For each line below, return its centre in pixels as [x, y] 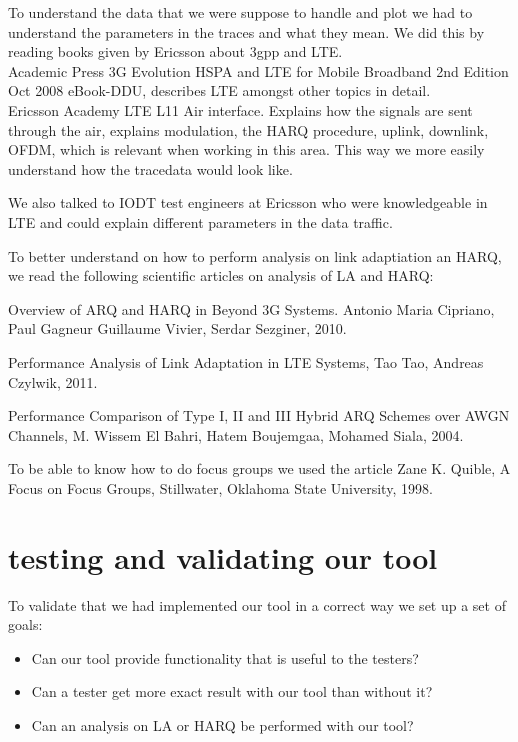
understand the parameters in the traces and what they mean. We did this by [246, 31]
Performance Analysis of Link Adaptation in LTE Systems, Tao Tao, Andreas [246, 361]
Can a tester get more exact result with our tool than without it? [232, 691]
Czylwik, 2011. [53, 381]
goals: [25, 624]
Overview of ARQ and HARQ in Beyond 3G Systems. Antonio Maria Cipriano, [251, 308]
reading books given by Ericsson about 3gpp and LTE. [175, 51]
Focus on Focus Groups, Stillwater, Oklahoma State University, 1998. [220, 487]
